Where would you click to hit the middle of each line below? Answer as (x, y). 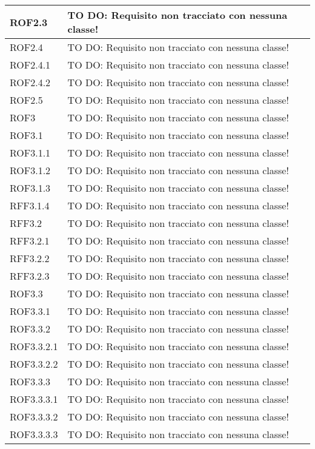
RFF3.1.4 (30, 205)
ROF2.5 (26, 100)
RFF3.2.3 (30, 276)
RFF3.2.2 (30, 258)
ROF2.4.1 (30, 65)
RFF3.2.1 (30, 241)
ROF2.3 (29, 22)
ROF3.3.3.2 (34, 417)
